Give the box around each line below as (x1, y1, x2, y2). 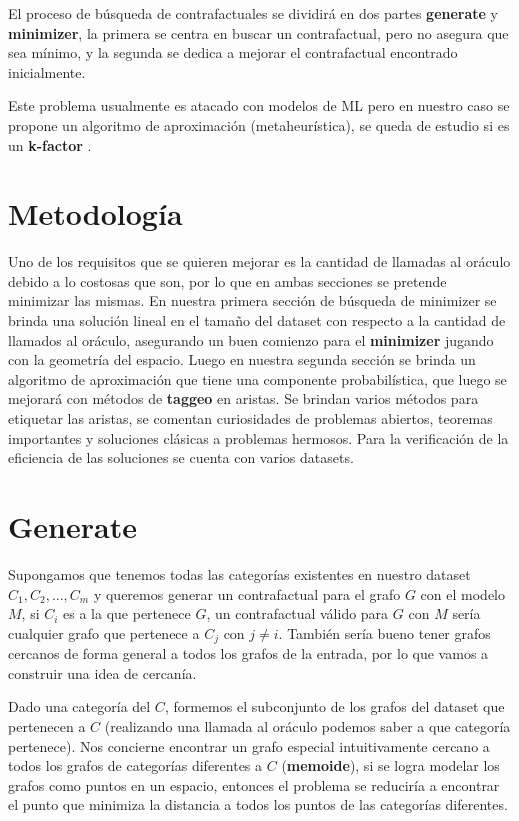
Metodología (8, 193, 183, 234)
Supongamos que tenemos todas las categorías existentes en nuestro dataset (8, 563, 471, 584)
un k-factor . (8, 134, 92, 155)
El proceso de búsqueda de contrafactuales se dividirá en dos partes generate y (8, 3, 499, 23)
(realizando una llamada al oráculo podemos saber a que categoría (104, 715, 511, 736)
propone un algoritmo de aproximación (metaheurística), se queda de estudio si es (8, 114, 510, 135)
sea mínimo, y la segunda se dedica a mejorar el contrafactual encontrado (8, 42, 458, 63)
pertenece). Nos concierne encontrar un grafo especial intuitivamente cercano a (8, 735, 490, 756)
